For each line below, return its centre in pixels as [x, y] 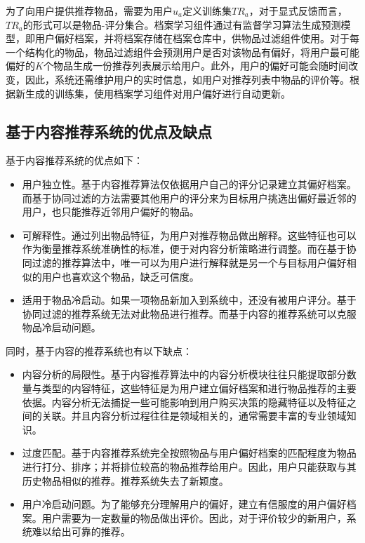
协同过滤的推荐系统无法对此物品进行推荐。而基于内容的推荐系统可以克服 [189, 313]
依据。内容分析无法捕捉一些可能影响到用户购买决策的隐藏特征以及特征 [184, 402]
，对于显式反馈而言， [298, 11]
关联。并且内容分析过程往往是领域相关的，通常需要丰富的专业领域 [194, 416]
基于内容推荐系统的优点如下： [74, 160]
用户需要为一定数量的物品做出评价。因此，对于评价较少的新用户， [194, 517]
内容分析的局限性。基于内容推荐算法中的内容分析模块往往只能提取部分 [184, 374]
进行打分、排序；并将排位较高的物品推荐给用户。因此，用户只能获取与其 [189, 467]
